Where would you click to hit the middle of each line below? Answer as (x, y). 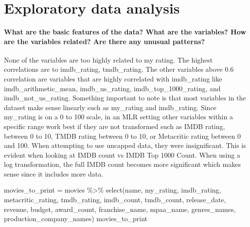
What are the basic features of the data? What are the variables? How (125, 31)
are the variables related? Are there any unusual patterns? (105, 41)
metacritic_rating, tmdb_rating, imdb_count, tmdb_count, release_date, (115, 200)
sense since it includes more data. (54, 173)
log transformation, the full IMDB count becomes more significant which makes (122, 164)
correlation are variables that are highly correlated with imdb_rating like (113, 78)
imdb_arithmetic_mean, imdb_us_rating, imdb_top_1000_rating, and (112, 88)
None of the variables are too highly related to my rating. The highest (108, 59)
